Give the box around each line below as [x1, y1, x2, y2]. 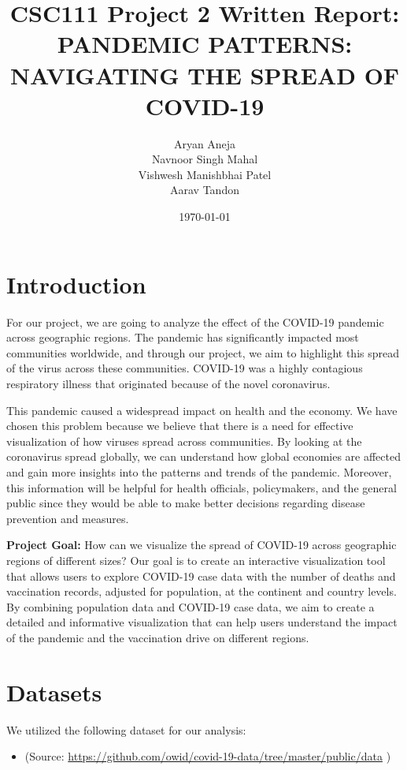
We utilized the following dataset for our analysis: [6, 721, 246, 738]
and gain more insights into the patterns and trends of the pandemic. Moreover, [6, 463, 392, 480]
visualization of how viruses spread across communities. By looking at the [6, 432, 362, 449]
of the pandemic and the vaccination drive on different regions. [6, 629, 309, 645]
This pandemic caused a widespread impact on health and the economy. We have [6, 402, 398, 418]
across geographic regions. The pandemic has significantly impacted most [6, 329, 359, 346]
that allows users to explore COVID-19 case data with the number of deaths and [6, 567, 396, 584]
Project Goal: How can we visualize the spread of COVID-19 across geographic [6, 536, 397, 553]
